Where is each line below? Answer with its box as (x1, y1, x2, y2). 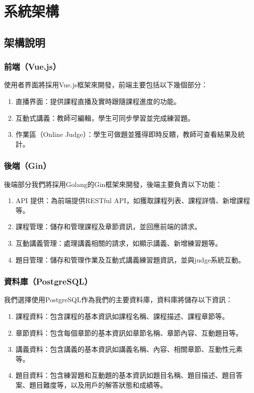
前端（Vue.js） (4, 60, 61, 73)
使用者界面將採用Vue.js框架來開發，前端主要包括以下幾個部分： (4, 79, 208, 90)
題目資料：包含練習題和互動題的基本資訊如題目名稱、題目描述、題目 (15, 370, 236, 380)
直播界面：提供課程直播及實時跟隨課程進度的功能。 (15, 96, 181, 106)
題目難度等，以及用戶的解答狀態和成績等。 (29, 379, 167, 390)
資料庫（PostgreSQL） (4, 275, 92, 288)
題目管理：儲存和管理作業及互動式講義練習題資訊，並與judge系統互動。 (15, 254, 245, 264)
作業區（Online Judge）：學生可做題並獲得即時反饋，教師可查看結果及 (15, 129, 238, 139)
